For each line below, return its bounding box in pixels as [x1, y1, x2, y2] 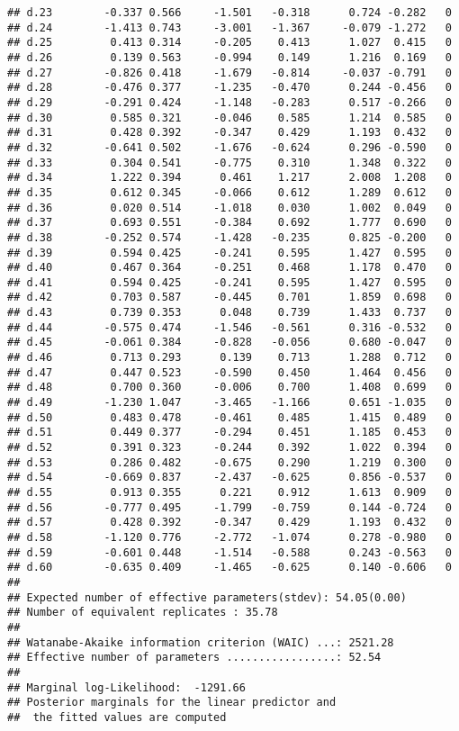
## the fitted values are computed [7, 710, 227, 724]
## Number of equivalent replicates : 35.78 [7, 606, 278, 619]
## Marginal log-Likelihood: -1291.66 [7, 681, 246, 694]
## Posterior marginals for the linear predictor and [7, 696, 337, 709]
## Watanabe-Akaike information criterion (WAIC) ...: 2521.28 [7, 636, 394, 649]
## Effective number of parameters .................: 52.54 [7, 651, 382, 664]
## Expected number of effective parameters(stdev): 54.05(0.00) [7, 591, 407, 604]
